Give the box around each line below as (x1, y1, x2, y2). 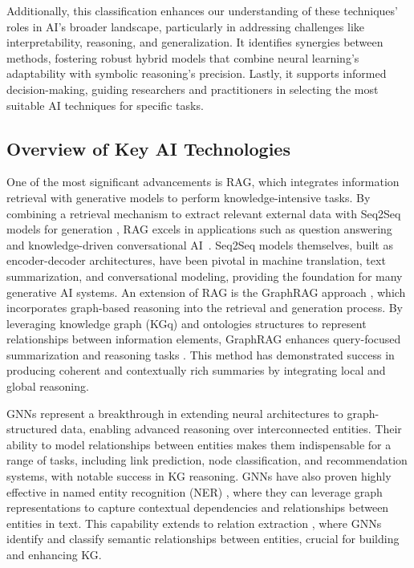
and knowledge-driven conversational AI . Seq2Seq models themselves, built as (6, 236, 393, 253)
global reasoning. (6, 378, 89, 395)
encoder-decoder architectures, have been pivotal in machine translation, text (6, 252, 386, 269)
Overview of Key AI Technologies (6, 136, 290, 160)
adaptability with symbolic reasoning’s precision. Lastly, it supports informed (6, 65, 387, 82)
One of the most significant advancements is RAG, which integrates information (6, 173, 400, 190)
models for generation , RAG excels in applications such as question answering (6, 221, 392, 237)
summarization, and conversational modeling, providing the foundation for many (6, 267, 403, 284)
